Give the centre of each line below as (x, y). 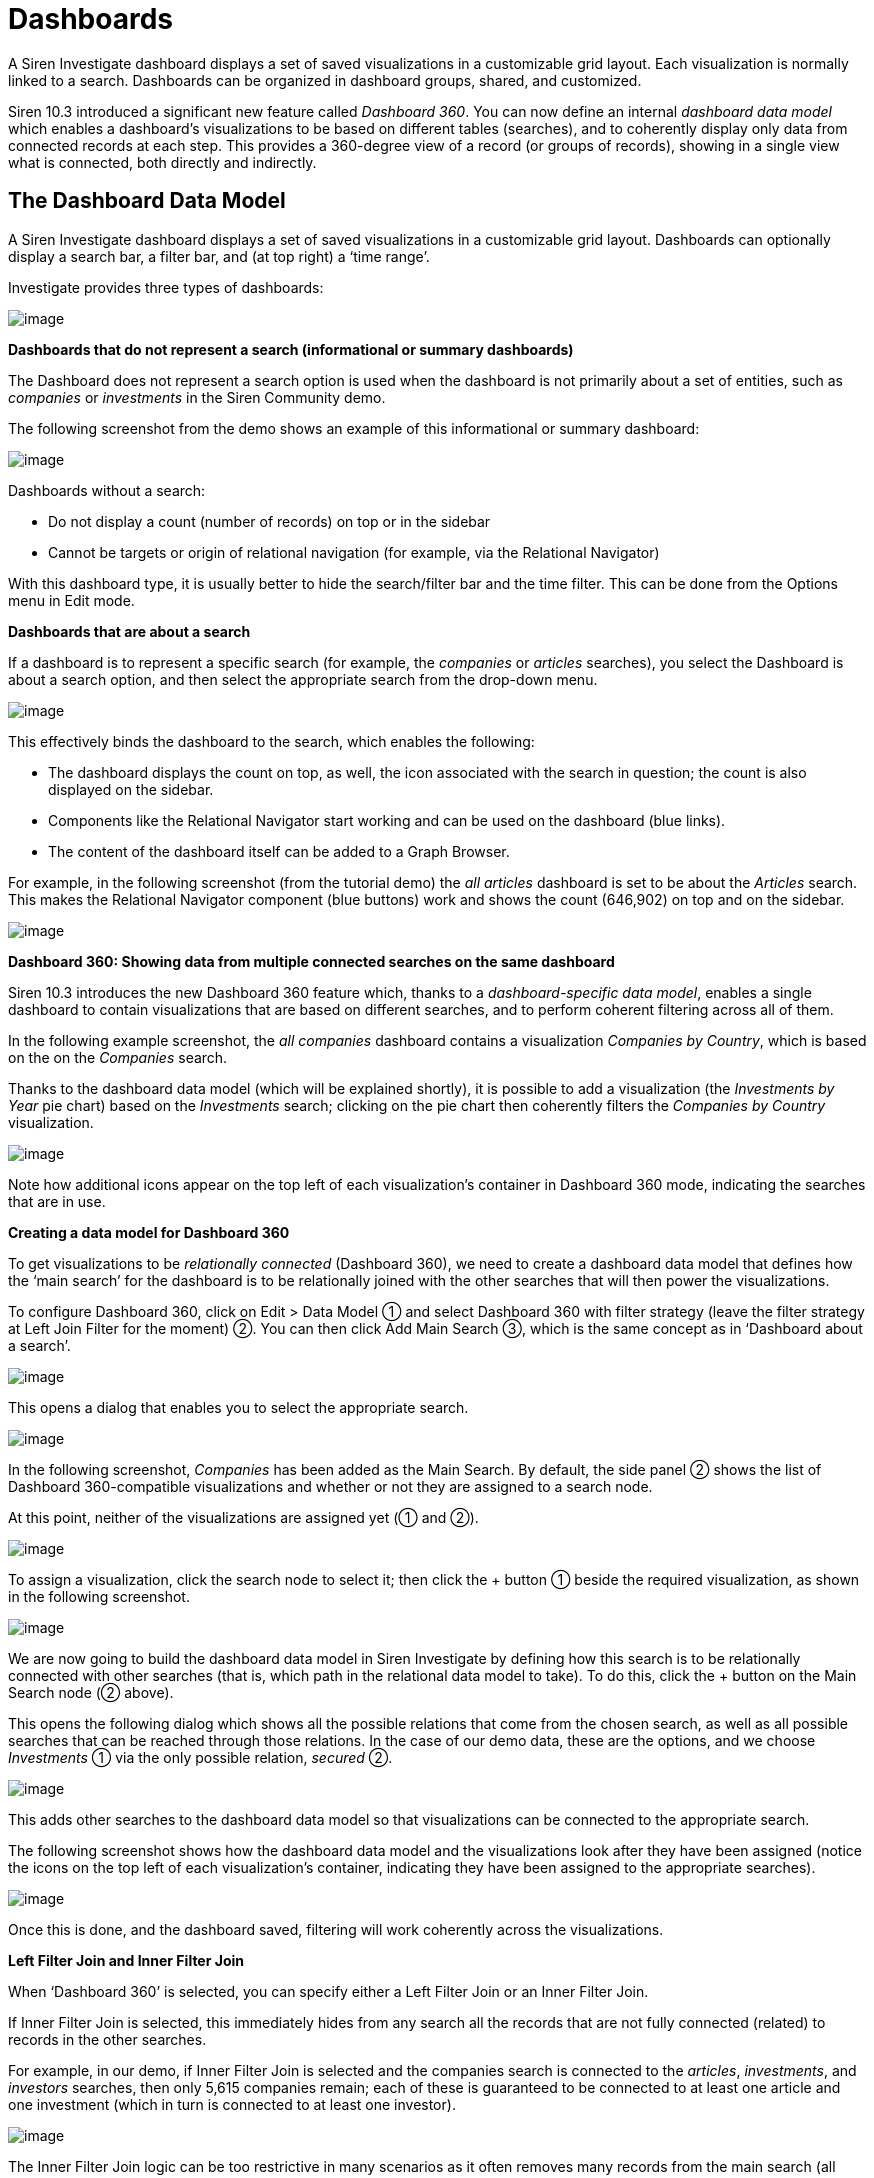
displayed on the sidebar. (131, 789)
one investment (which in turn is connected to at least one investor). (232, 2104)
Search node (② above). (91, 1692)
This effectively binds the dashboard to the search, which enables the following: (271, 741)
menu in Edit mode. (71, 600)
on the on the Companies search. (118, 1057)
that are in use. (57, 1201)
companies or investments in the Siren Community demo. (197, 397)
